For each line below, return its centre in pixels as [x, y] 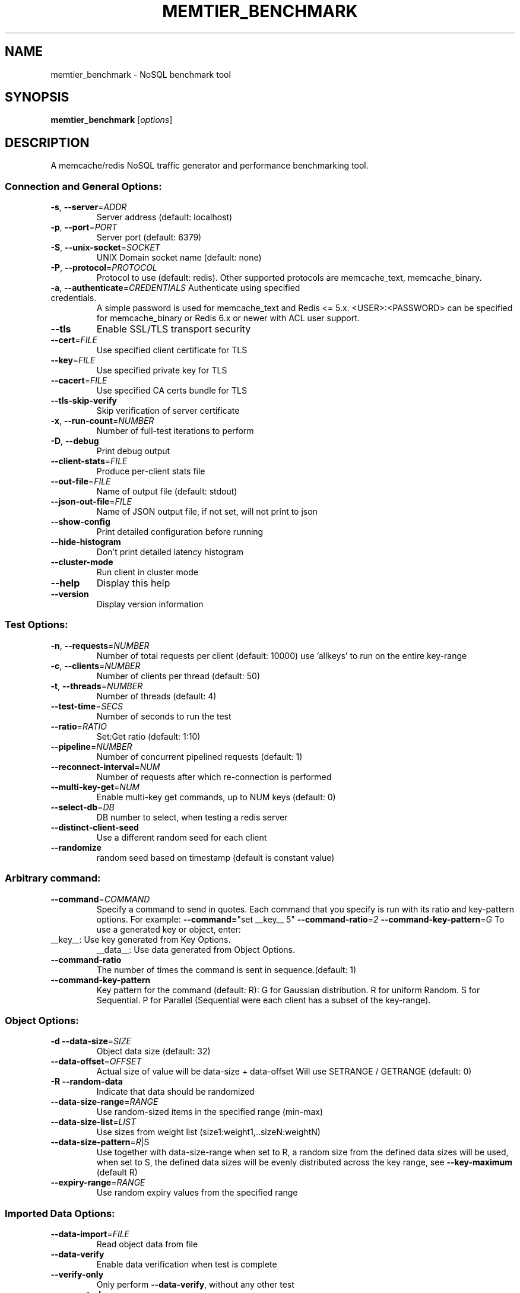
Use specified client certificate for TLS [172, 350]
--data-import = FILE [90, 1234]
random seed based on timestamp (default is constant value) [215, 857]
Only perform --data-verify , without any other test [195, 1285]
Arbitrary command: [53, 878]
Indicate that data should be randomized [175, 1092]
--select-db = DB [83, 807]
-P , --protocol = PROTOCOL [104, 268]
